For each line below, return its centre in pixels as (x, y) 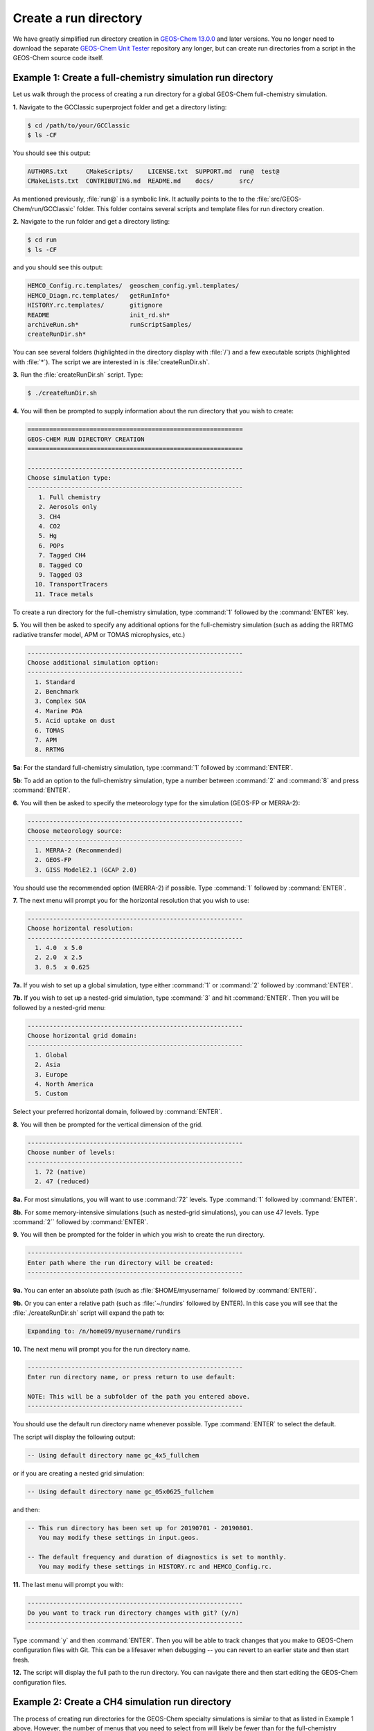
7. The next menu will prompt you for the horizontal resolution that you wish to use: (131, 900)
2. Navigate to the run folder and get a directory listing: (91, 222)
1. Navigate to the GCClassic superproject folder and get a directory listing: (120, 107)
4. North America (64, 1084)
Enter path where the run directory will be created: (121, 1263)
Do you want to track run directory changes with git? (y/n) (133, 1613)
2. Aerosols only (68, 507)
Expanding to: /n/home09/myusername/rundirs (104, 1331)
